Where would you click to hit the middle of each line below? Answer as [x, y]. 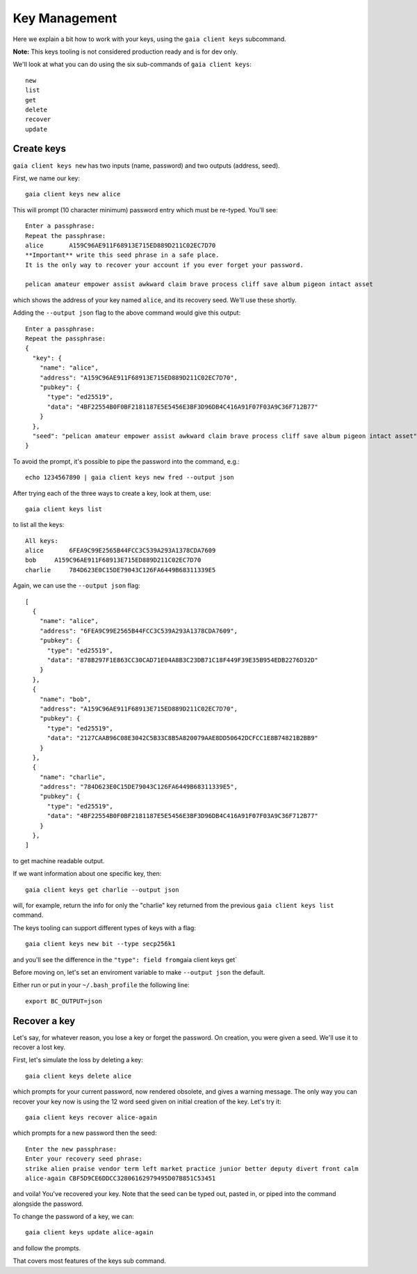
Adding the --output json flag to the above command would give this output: [127, 313]
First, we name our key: [46, 178]
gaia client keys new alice [73, 194]
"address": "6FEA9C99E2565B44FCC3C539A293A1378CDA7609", [138, 631]
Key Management [65, 18]
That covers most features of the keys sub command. [89, 1261]
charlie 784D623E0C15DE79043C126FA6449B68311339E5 [121, 570]
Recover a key [44, 1021]
